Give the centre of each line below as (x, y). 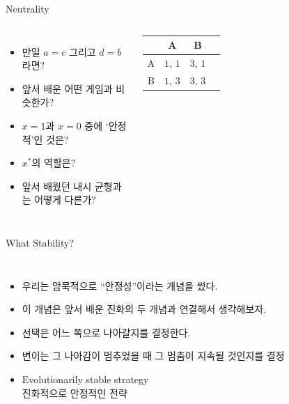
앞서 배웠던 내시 (57, 186)
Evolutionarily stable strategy (85, 379)
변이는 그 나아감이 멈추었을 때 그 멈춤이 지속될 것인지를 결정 (153, 356)
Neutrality (28, 8)
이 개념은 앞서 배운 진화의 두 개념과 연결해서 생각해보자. (144, 309)
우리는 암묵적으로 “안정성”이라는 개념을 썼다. (120, 285)
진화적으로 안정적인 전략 (75, 393)
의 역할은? (54, 163)
